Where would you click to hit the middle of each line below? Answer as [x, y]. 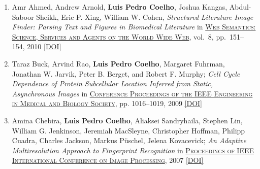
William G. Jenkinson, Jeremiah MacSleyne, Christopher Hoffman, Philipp [128, 130]
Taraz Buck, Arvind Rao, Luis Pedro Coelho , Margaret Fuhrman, [118, 63]
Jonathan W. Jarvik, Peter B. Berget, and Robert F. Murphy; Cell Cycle [126, 73]
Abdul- [240, 7]
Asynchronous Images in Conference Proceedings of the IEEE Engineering [132, 93]
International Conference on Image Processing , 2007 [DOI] [108, 160]
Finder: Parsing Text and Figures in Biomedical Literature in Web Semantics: [134, 27]
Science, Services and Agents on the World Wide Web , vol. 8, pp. [119, 36]
